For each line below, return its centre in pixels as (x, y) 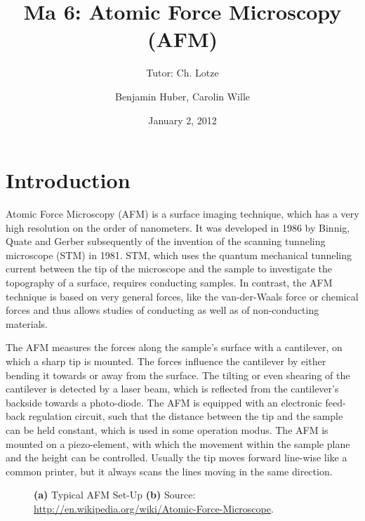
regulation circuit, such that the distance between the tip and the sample (186, 416)
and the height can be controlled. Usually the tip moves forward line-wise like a (177, 457)
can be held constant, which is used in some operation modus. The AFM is (167, 429)
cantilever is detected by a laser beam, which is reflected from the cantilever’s (172, 389)
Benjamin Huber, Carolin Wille (182, 96)
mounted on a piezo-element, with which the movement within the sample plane (178, 443)
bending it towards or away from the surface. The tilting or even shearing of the (178, 375)
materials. (27, 323)
